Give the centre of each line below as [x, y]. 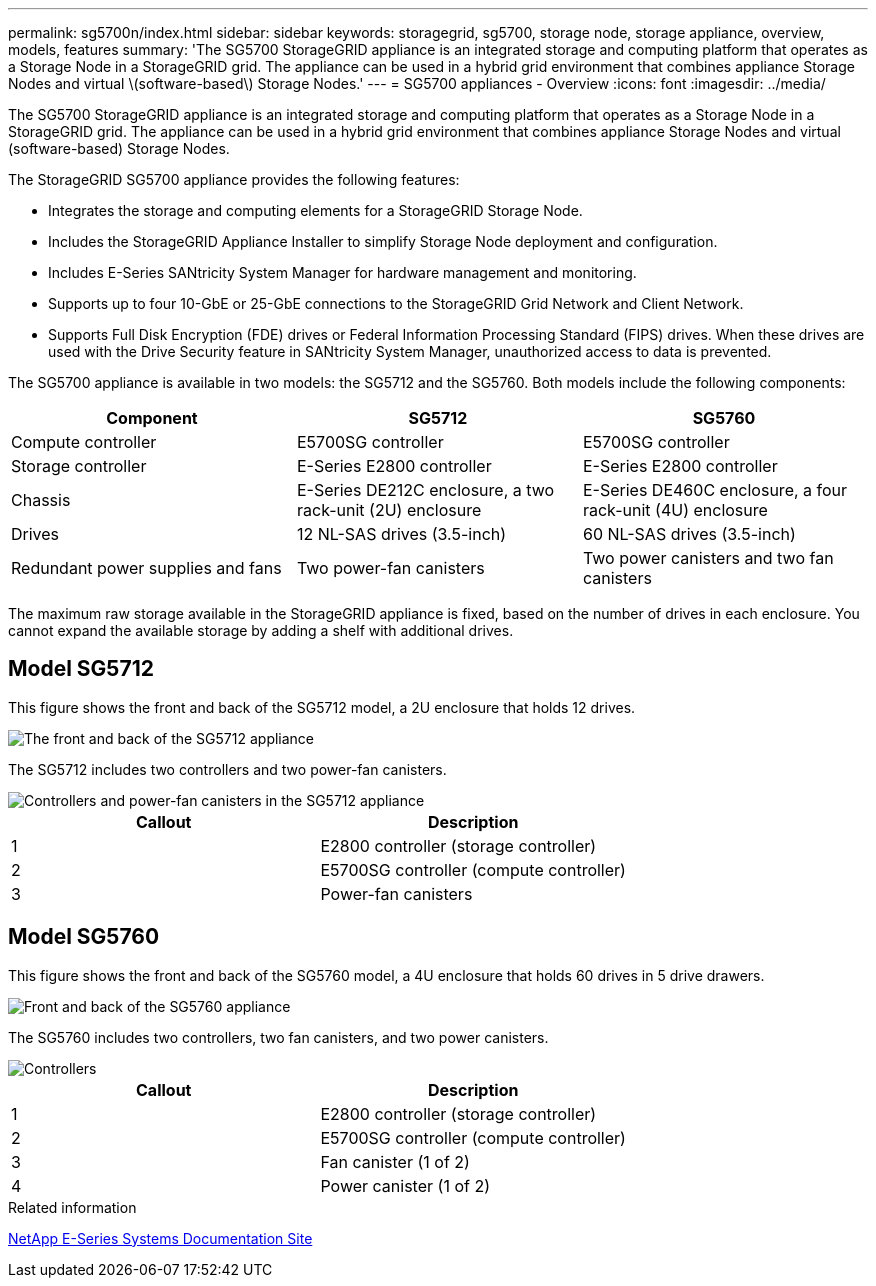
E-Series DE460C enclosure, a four [715, 490]
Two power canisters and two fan [708, 558]
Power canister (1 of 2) [405, 1185]
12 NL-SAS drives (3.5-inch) [401, 534]
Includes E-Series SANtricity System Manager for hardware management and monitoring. [342, 272]
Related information [72, 1207]
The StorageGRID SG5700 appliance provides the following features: [234, 179]
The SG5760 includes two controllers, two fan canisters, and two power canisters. [278, 1037]
